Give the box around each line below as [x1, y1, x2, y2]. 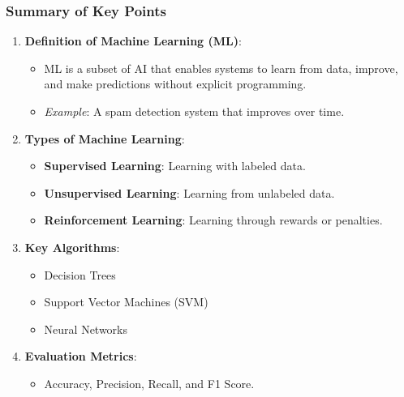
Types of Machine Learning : [24, 130, 185, 147]
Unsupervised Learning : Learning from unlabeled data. [44, 184, 335, 201]
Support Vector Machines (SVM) [44, 293, 208, 310]
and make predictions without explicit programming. [44, 75, 307, 92]
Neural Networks [44, 320, 128, 337]
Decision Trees [44, 266, 116, 283]
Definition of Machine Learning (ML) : [24, 32, 242, 49]
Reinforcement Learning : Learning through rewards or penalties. [44, 211, 383, 228]
